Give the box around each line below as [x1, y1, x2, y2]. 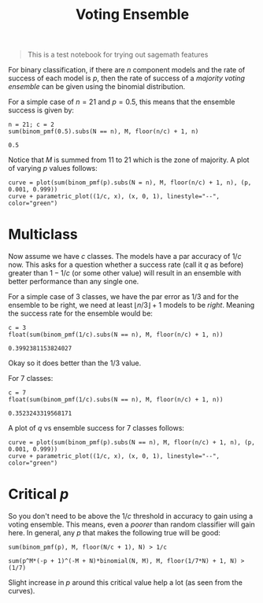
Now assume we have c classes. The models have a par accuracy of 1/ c [8, 252, 242, 261]
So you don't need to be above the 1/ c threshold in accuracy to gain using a [8, 512, 254, 521]
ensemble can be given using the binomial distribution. [8, 82, 186, 91]
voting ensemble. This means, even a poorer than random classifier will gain [8, 520, 256, 529]
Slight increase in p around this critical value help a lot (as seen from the [8, 578, 243, 587]
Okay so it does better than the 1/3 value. [8, 358, 142, 368]
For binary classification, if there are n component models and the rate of [8, 65, 246, 75]
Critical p [8, 486, 69, 503]
